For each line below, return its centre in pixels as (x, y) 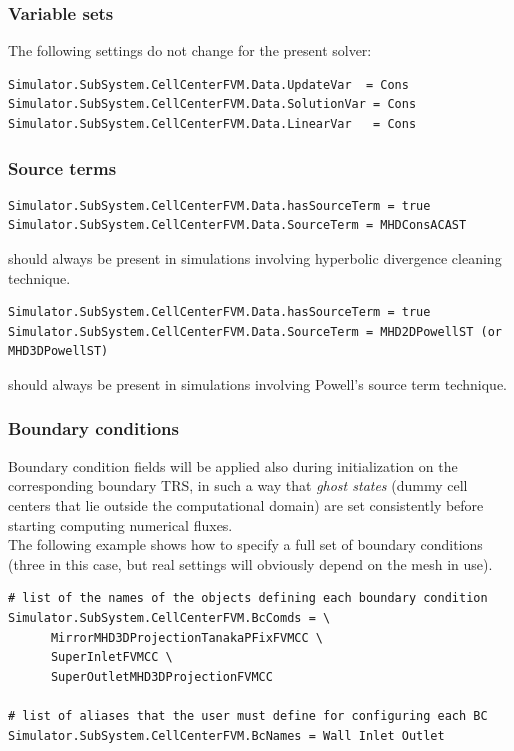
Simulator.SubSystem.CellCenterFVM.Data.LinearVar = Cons (212, 124)
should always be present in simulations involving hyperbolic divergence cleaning (255, 258)
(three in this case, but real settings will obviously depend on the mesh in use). (250, 563)
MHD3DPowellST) (58, 351)
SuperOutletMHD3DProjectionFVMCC (161, 676)
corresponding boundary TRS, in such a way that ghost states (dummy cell (238, 485)
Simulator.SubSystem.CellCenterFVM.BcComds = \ (169, 617)
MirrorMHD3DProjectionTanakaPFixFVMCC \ (186, 637)
